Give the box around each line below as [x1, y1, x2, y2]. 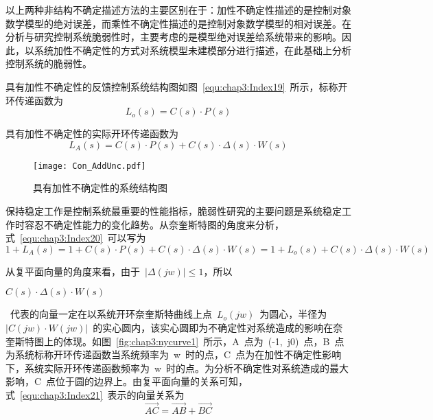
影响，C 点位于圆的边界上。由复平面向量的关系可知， [5, 374, 248, 388]
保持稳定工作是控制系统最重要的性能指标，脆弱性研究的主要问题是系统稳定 [5, 204, 342, 218]
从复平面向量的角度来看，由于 [5, 264, 140, 278]
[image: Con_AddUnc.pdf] [33, 161, 146, 171]
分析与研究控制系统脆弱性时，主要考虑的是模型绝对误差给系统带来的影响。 [5, 30, 342, 44]
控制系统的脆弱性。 [5, 56, 92, 71]
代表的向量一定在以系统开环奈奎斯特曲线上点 [10, 307, 212, 321]
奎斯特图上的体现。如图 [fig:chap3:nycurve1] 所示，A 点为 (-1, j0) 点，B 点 [5, 334, 344, 348]
